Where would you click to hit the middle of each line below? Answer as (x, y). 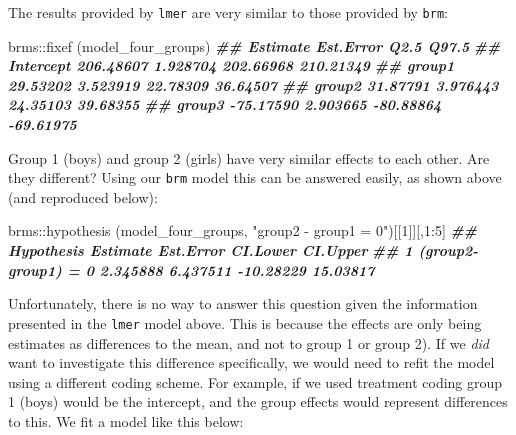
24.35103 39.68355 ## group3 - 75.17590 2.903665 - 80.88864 (225, 104)
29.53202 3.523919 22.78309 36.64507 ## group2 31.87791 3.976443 (253, 84)
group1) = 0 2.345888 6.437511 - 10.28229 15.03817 (191, 269)
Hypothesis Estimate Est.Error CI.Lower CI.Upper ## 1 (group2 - (243, 250)
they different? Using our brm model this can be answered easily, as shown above (255, 177)
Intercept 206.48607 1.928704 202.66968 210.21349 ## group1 (231, 65)
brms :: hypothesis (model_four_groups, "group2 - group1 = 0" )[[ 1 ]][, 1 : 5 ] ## (242, 230)
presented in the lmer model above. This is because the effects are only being (245, 322)
